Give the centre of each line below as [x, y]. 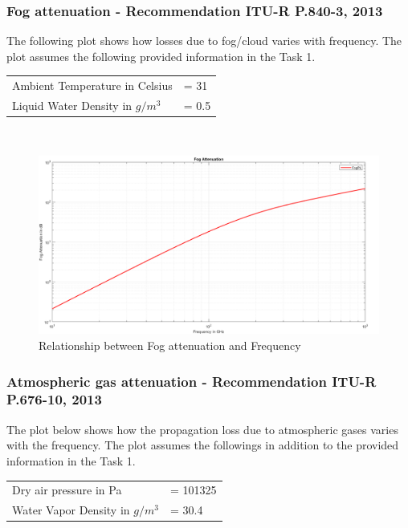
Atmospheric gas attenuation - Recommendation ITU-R [192, 381]
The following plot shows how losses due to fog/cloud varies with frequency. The [204, 41]
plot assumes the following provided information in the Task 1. [161, 56]
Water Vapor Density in [71, 510]
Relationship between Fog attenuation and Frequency [170, 345]
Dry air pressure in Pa [67, 490]
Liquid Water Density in [72, 105]
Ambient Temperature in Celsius [92, 85]
